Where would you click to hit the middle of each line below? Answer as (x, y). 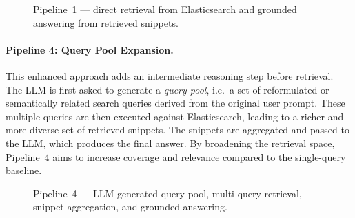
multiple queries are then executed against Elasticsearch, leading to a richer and (175, 116)
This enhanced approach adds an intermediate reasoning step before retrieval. (170, 75)
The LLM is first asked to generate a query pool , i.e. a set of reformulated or (168, 89)
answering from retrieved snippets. (106, 22)
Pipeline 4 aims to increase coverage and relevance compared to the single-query (176, 156)
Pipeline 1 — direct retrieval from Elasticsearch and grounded (165, 9)
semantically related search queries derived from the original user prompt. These (175, 103)
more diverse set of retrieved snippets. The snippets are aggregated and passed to (177, 130)
